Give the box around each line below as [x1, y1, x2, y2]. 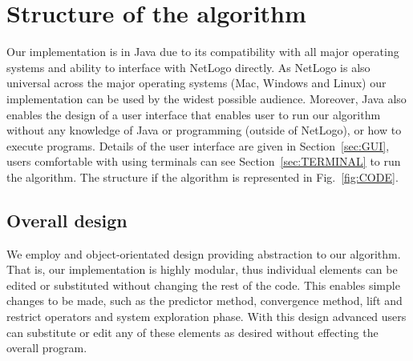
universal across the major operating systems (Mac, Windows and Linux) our [6, 74, 387, 91]
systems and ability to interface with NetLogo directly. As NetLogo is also [6, 58, 370, 75]
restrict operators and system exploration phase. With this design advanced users [6, 308, 407, 325]
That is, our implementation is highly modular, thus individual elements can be [6, 261, 398, 278]
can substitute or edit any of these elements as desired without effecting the [6, 323, 379, 340]
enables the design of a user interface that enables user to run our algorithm [6, 106, 381, 122]
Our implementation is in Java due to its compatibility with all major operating [6, 43, 399, 60]
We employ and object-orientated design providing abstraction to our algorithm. [6, 245, 401, 262]
